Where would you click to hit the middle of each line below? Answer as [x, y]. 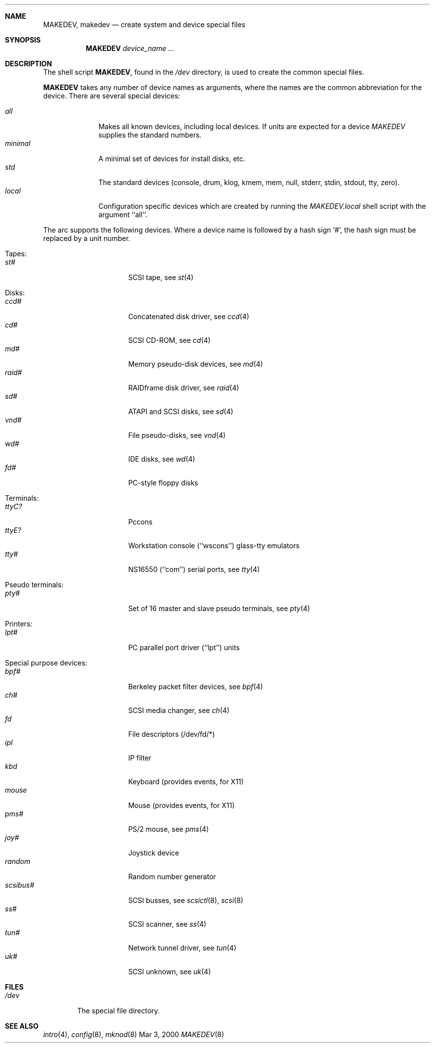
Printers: [19, 624]
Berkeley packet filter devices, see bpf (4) [195, 687]
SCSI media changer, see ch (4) [179, 710]
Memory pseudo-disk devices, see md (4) [195, 364]
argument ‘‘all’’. [123, 214]
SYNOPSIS [23, 40]
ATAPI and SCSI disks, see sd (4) [181, 411]
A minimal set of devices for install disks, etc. [172, 159]
